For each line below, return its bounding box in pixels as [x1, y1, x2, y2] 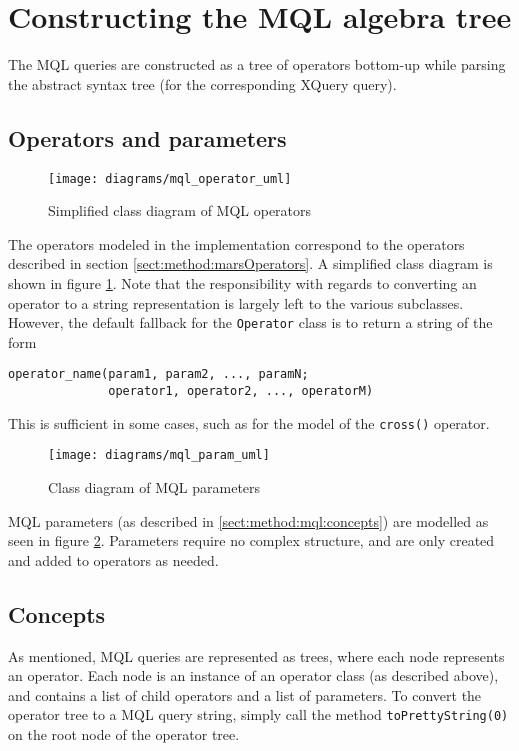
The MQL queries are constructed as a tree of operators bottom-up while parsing [8, 54, 506, 75]
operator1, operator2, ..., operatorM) [108, 384, 374, 399]
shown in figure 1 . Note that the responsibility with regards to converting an [8, 272, 477, 293]
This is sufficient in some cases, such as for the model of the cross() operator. [8, 412, 490, 433]
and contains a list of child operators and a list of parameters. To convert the [8, 684, 482, 705]
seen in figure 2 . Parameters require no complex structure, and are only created [8, 530, 495, 551]
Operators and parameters [8, 122, 287, 153]
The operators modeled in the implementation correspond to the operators [8, 233, 465, 254]
